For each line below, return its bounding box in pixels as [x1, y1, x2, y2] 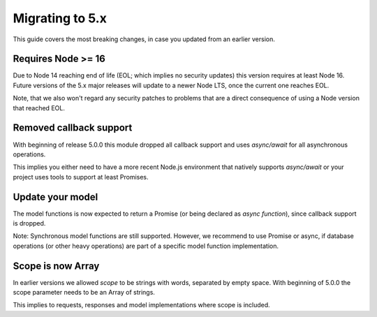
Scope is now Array [13, 260, 100, 272]
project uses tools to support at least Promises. [13, 172, 149, 181]
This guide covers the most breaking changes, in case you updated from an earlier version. [13, 35, 275, 43]
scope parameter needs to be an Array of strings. [13, 288, 155, 297]
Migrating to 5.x [13, 10, 108, 26]
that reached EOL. [13, 103, 66, 112]
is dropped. [13, 219, 46, 227]
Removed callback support [13, 122, 133, 134]
